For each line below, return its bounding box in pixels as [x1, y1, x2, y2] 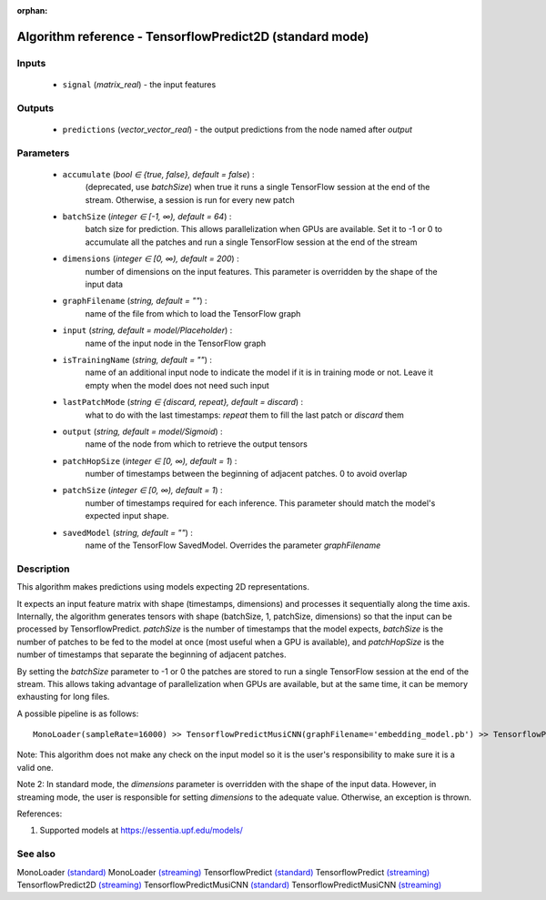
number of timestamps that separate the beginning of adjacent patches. [16, 649, 287, 660]
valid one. [16, 762, 54, 773]
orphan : [16, 5, 48, 15]
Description [16, 562, 70, 575]
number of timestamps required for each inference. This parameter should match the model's [85, 497, 436, 509]
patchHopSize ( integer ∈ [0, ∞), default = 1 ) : [62, 455, 238, 466]
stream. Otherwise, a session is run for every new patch [85, 194, 295, 205]
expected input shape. [85, 511, 169, 521]
